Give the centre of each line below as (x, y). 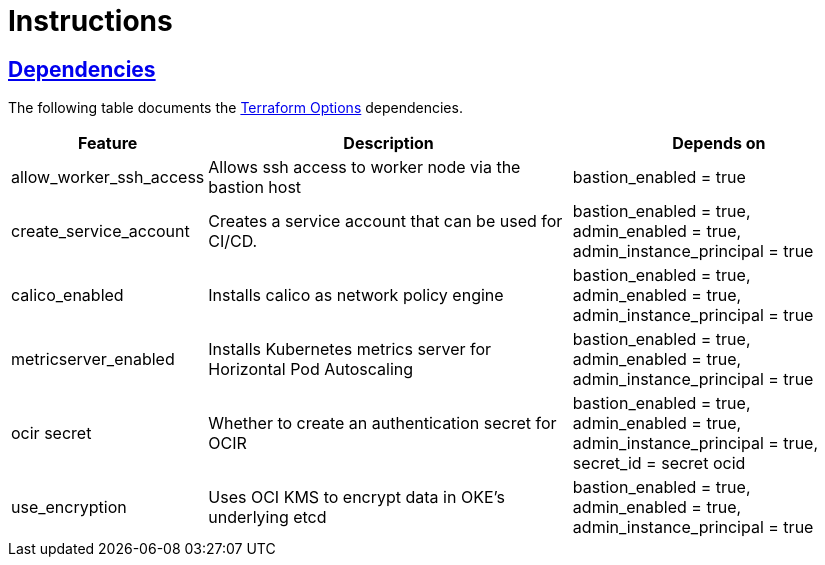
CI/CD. (233, 241)
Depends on (719, 143)
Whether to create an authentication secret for (382, 423)
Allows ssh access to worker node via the (364, 167)
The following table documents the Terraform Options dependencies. (235, 108)
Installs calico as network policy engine (356, 295)
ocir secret (51, 433)
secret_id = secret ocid (659, 463)
